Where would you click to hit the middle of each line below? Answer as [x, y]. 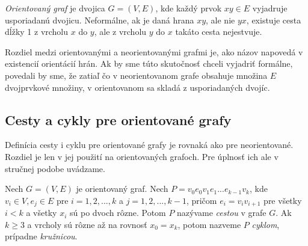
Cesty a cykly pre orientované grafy [118, 119]
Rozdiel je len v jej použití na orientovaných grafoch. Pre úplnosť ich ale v [142, 156]
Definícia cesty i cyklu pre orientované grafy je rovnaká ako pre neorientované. [149, 145]
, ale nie [220, 20]
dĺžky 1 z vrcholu [37, 32]
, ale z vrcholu [120, 32]
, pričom [202, 200]
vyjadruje [270, 8]
